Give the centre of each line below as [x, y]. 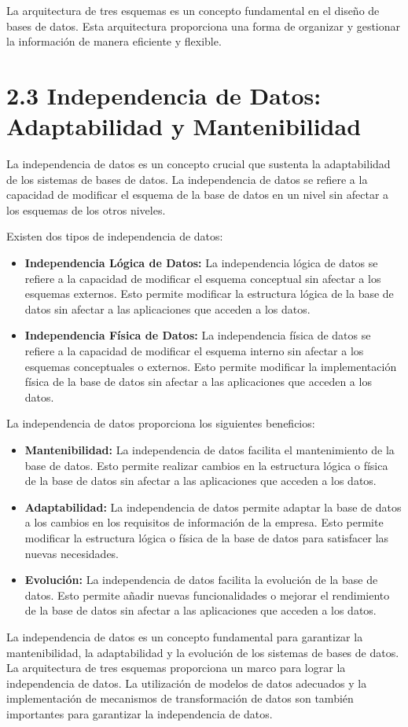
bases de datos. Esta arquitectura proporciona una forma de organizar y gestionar [204, 26]
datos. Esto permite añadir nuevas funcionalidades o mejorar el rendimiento [207, 595]
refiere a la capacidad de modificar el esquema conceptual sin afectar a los [203, 278]
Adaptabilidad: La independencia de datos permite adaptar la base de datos [213, 507]
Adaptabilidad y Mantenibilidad [184, 126]
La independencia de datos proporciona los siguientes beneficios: [161, 423]
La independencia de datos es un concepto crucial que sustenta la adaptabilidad [198, 164]
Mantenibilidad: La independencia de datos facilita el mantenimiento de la [210, 450]
